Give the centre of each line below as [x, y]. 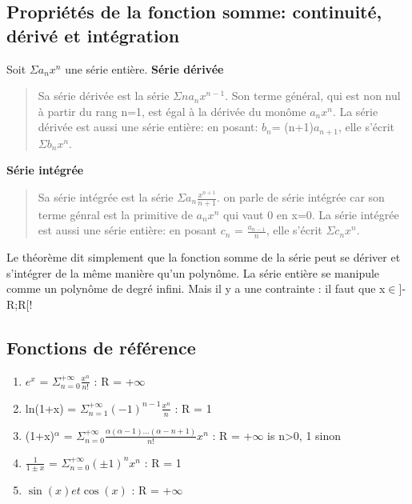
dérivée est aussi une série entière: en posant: [148, 127]
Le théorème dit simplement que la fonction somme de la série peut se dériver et [204, 257]
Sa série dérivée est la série [104, 96]
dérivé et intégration [93, 35]
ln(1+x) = [51, 408]
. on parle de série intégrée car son [301, 197]
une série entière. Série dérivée [144, 68]
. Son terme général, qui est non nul [313, 96]
